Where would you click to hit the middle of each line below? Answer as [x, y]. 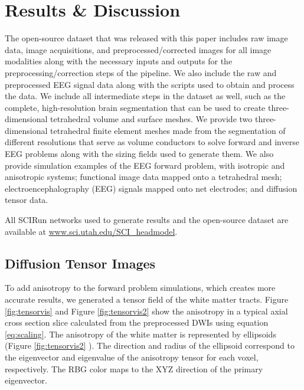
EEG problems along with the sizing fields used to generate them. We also [139, 154]
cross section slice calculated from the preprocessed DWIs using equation [137, 322]
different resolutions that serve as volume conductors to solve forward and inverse [152, 142]
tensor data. [27, 200]
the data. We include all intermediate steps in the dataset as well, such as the [145, 96]
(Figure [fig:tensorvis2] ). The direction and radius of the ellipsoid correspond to [150, 345]
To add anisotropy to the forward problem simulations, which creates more [140, 288]
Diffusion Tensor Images [80, 263]
